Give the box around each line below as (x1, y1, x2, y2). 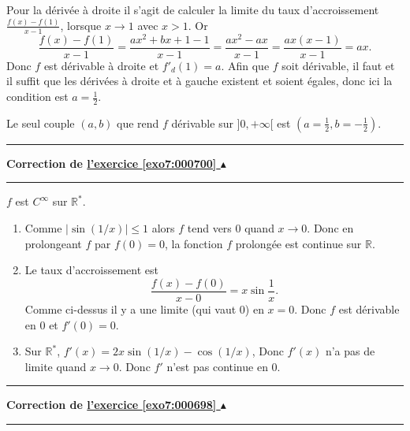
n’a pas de (325, 343, 375, 359)
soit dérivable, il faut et (281, 57, 395, 73)
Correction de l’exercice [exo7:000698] (6, 396, 217, 413)
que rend (117, 114, 159, 131)
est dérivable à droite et (43, 57, 159, 73)
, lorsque (60, 17, 102, 33)
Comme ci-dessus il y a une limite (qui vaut (24, 300, 237, 317)
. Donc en (307, 220, 354, 236)
